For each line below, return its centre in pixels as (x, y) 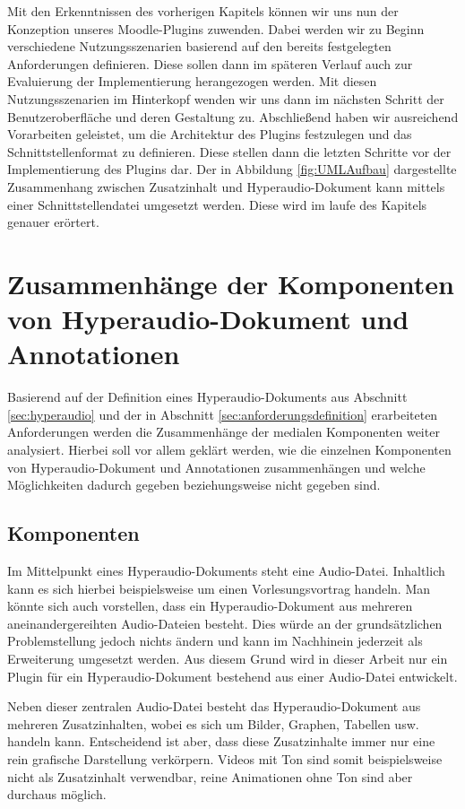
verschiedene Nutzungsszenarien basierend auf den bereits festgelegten (199, 46)
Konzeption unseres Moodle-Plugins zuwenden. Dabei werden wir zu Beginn (216, 28)
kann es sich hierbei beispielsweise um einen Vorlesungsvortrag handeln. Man (219, 588)
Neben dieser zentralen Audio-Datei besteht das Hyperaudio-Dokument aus (214, 706)
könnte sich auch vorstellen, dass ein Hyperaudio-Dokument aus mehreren (210, 606)
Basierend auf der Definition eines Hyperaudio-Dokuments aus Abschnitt (207, 397)
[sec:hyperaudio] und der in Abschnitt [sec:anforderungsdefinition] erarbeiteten (223, 414)
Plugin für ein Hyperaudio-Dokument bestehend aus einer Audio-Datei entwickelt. (232, 676)
